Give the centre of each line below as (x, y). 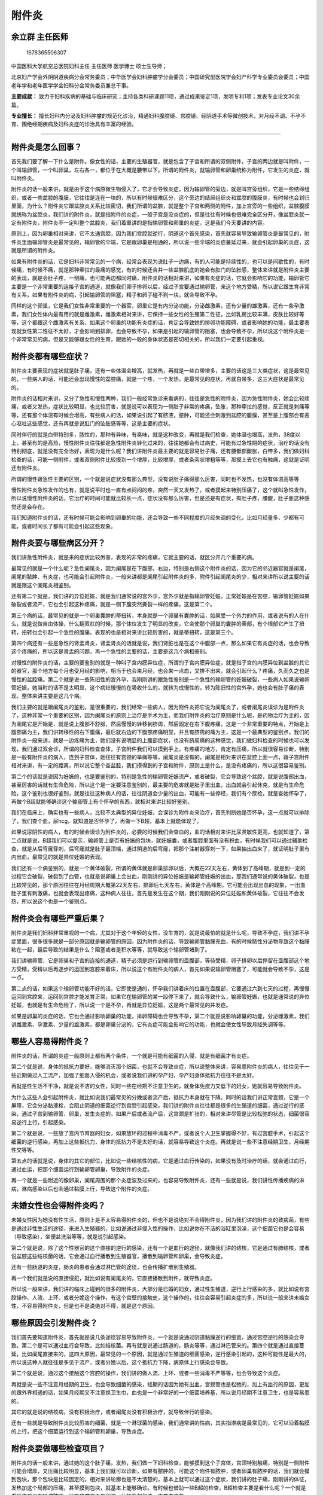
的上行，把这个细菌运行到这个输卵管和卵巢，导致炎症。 (79, 1431)
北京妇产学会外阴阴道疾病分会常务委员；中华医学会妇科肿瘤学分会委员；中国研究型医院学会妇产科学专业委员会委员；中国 (160, 77)
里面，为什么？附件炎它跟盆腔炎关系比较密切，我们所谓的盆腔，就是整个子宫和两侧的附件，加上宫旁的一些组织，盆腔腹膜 (160, 206)
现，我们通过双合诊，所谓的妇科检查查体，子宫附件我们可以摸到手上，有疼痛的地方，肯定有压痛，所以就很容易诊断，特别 (160, 749)
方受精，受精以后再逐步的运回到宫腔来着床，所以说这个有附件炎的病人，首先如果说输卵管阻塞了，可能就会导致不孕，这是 (160, 969)
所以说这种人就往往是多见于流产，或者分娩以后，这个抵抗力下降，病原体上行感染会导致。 (121, 1362)
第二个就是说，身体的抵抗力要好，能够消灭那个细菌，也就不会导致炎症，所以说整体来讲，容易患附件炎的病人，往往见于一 (160, 1067)
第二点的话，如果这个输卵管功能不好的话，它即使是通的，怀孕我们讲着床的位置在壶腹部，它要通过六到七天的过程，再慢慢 (160, 988)
